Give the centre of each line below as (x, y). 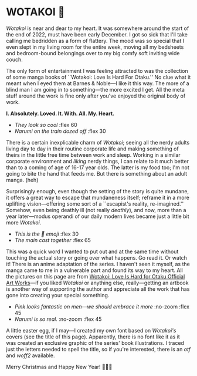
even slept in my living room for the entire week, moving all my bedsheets (95, 47)
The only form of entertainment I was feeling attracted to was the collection (97, 70)
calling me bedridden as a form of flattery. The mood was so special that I (95, 41)
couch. (14, 59)
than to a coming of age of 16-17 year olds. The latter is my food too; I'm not (98, 167)
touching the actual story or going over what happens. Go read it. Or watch (97, 257)
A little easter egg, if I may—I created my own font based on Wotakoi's (91, 330)
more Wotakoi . (24, 222)
